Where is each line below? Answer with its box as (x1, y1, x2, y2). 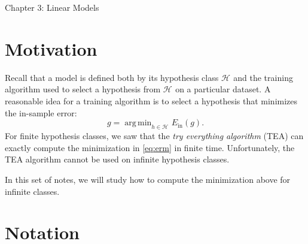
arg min (124, 119, 152, 128)
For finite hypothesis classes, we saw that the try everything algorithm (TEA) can (5, 129, 304, 142)
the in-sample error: (5, 106, 77, 119)
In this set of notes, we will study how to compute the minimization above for (5, 173, 291, 186)
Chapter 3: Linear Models (5, 1, 99, 13)
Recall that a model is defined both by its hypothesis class (5, 71, 219, 83)
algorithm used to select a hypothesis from (5, 83, 161, 95)
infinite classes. (5, 185, 60, 197)
